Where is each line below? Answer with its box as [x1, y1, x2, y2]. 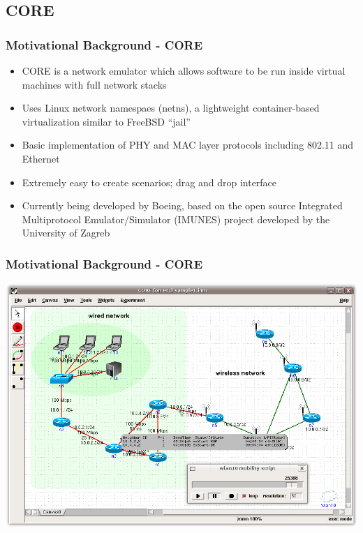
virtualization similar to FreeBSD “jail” [22, 114, 191, 128]
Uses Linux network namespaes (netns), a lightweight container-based [22, 100, 320, 115]
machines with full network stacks [22, 77, 167, 91]
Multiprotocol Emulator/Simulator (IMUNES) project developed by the [22, 211, 330, 226]
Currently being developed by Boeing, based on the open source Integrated [22, 198, 343, 213]
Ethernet [22, 151, 60, 165]
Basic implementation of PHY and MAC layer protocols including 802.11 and [22, 137, 354, 152]
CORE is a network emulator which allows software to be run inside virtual [22, 63, 346, 77]
